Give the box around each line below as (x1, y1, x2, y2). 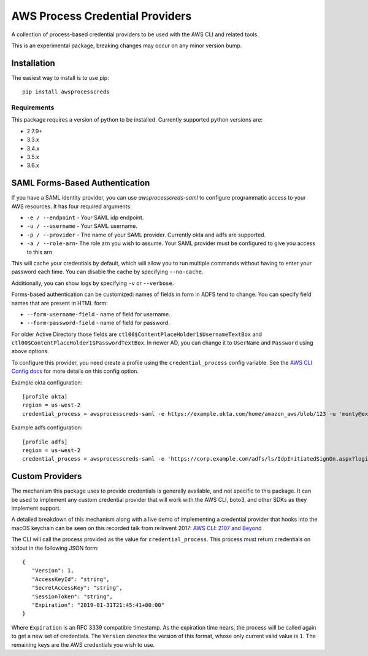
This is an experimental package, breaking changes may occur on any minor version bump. (11, 42, 242, 49)
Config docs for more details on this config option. (11, 367, 139, 375)
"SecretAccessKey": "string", (31, 584, 123, 592)
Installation (11, 58, 55, 68)
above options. (11, 348, 49, 355)
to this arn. (26, 248, 55, 256)
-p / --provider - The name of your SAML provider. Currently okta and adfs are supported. (26, 231, 266, 238)
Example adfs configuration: (11, 424, 83, 431)
